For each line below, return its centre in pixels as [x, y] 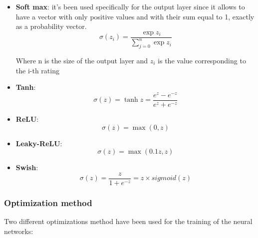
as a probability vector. [51, 26]
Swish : [27, 167]
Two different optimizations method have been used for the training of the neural [128, 221]
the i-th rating [37, 70]
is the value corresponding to [202, 60]
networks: [19, 231]
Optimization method [48, 202]
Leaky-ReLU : [39, 143]
